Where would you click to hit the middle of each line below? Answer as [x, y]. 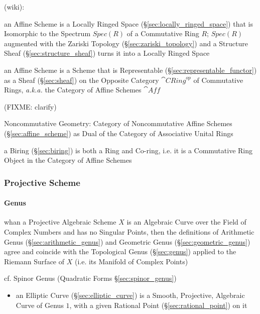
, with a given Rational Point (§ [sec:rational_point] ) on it [158, 305]
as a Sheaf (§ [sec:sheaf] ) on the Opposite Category [82, 80]
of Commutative [218, 80]
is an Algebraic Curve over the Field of [186, 222]
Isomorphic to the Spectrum [47, 33]
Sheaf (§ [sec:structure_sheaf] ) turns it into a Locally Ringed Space [107, 53]
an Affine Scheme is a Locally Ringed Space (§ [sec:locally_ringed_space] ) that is [128, 23]
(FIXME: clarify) [30, 106]
